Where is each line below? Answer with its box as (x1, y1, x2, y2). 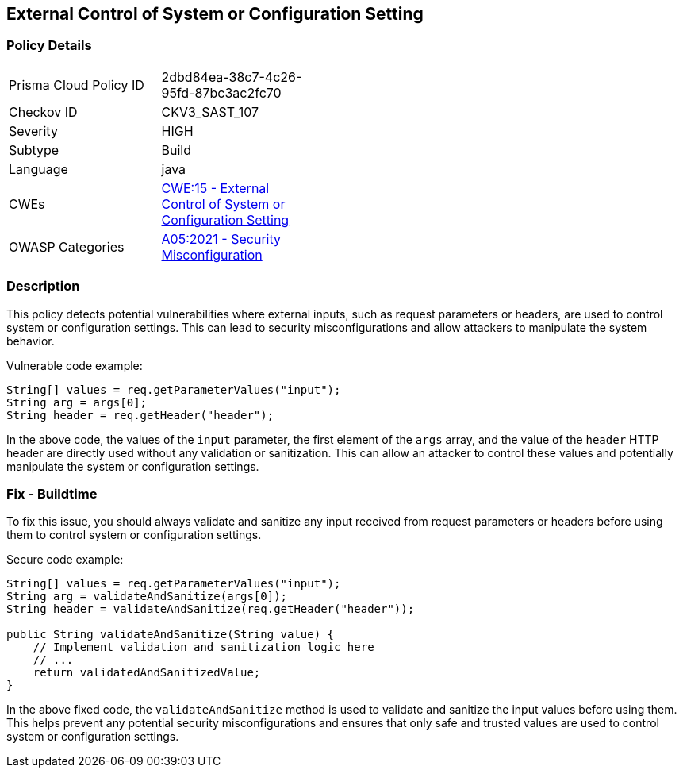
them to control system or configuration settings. (6, 528, 262, 542)
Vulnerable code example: (6, 358, 143, 372)
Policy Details (6, 37, 92, 54)
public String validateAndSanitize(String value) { (6, 628, 335, 641)
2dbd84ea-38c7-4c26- (161, 68, 302, 85)
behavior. (6, 333, 55, 348)
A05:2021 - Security (161, 230, 281, 247)
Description (6, 278, 80, 295)
